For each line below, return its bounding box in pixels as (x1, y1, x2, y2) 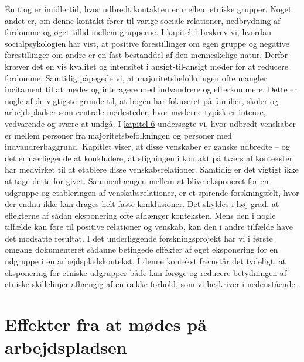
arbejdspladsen (5, 335, 127, 359)
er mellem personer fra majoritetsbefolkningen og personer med (5, 129, 232, 141)
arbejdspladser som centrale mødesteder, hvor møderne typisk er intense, (5, 106, 266, 118)
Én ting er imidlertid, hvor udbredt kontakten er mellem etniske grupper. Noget (5, 3, 292, 15)
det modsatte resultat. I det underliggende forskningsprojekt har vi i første (5, 232, 273, 244)
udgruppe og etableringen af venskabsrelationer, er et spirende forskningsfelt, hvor (5, 186, 299, 198)
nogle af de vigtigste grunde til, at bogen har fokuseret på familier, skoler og (5, 94, 279, 106)
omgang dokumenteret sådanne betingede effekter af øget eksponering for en (5, 243, 278, 256)
